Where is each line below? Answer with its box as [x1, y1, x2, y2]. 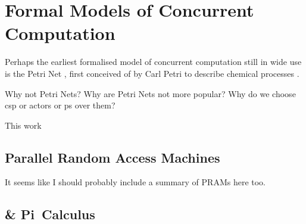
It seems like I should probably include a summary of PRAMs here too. [5, 176, 266, 188]
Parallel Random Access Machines [5, 148, 220, 166]
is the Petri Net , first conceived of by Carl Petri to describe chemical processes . [5, 67, 299, 79]
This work [5, 119, 42, 131]
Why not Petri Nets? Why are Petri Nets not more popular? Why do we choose [5, 87, 296, 99]
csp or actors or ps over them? [5, 99, 115, 111]
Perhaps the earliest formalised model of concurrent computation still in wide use [5, 55, 302, 68]
